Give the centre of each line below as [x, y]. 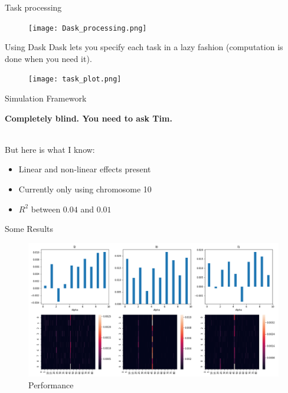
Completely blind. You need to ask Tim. [89, 118]
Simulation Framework [46, 98]
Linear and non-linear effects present [85, 169]
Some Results [29, 229]
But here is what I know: [50, 149]
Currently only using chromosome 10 [85, 189]
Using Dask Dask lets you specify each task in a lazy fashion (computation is [144, 47]
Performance [51, 384]
